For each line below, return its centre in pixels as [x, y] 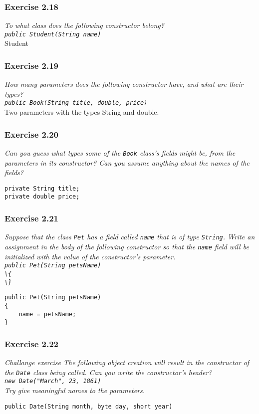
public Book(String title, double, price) [76, 103]
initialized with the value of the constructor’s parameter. [90, 256]
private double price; [42, 197]
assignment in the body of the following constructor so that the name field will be [127, 246]
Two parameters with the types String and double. [82, 112]
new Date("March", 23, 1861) [53, 381]
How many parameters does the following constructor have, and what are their [124, 84]
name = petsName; [47, 314]
